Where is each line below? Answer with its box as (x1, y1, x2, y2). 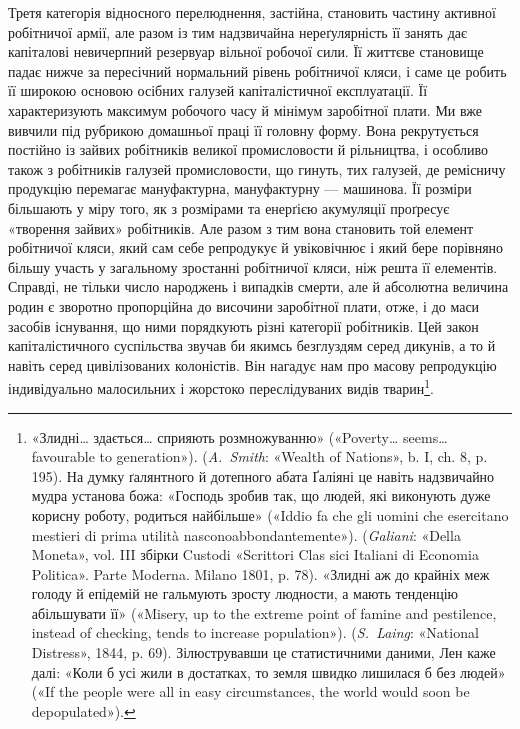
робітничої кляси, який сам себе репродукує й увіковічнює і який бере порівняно (8, 237, 504, 258)
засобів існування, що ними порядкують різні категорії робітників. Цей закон (8, 315, 479, 336)
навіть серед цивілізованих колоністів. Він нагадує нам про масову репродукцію (8, 354, 497, 375)
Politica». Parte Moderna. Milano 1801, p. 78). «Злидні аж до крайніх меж (31, 563, 490, 584)
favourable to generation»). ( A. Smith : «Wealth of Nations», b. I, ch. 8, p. (31, 446, 488, 467)
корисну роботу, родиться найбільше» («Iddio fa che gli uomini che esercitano (31, 504, 509, 525)
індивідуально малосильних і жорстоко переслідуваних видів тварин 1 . (8, 375, 434, 398)
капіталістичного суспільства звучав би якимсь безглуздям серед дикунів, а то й (8, 335, 496, 356)
